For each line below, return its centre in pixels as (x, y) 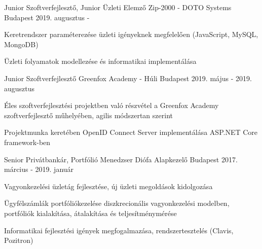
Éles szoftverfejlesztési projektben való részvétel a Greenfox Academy (111, 105)
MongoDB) (21, 44)
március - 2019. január (39, 169)
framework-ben (27, 142)
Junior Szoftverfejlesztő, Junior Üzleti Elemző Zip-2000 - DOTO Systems (118, 7)
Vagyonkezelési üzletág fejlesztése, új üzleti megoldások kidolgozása (108, 186)
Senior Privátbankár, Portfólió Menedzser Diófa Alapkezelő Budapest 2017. (121, 159)
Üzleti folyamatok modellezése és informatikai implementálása (100, 61)
